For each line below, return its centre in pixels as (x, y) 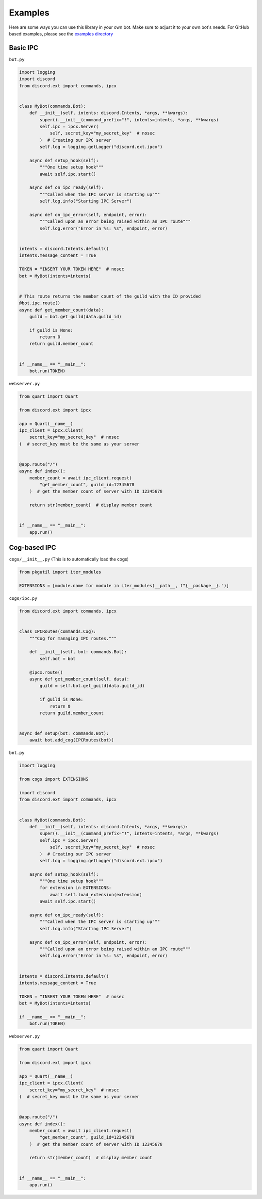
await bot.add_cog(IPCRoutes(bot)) (72, 740)
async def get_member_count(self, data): (79, 679)
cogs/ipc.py (23, 599)
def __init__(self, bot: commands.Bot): (78, 652)
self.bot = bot (58, 658)
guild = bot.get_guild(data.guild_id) (75, 316)
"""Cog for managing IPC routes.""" (73, 638)
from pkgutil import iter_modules (60, 572)
